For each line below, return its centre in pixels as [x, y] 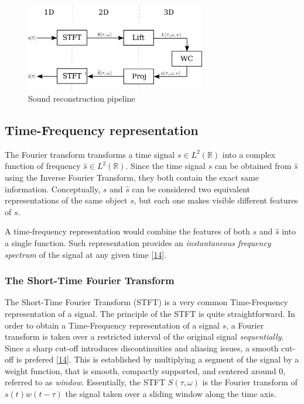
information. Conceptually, [53, 189]
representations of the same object [66, 200]
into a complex [249, 154]
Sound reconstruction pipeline [82, 98]
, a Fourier [245, 325]
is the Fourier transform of [250, 382]
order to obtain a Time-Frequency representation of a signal [112, 325]
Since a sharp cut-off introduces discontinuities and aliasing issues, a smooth [142, 348]
